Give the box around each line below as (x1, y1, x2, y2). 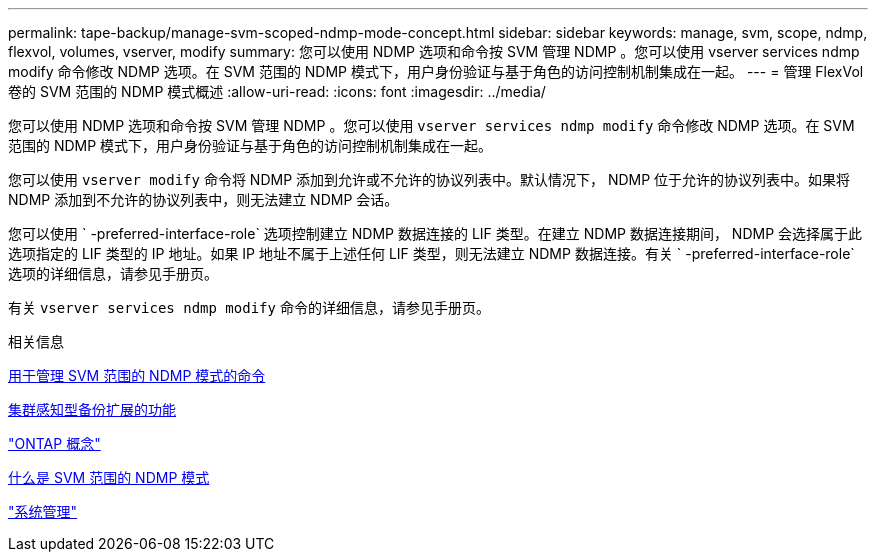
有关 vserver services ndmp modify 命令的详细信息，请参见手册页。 (8, 299, 490, 316)
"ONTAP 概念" (8, 435, 101, 452)
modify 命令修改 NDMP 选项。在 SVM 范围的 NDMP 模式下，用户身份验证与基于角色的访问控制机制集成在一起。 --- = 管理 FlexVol (8, 63, 864, 80)
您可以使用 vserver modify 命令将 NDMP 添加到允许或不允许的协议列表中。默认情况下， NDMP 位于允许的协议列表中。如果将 (8, 171, 851, 188)
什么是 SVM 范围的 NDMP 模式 (8, 469, 210, 486)
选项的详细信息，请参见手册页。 (8, 265, 218, 282)
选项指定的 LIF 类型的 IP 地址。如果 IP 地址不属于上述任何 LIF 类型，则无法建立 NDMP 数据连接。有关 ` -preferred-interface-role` (8, 245, 855, 262)
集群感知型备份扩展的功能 (8, 401, 176, 418)
